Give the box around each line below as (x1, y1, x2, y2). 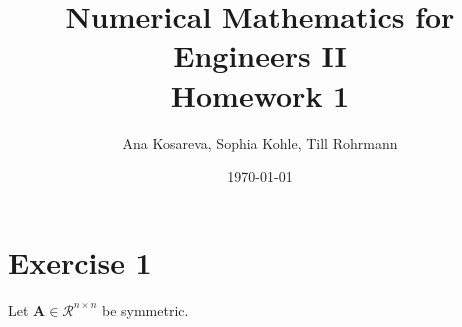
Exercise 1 (8, 241, 152, 282)
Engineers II (173, 35, 347, 76)
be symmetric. (101, 299, 189, 320)
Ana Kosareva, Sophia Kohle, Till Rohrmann (122, 132, 398, 153)
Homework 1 (170, 74, 350, 115)
